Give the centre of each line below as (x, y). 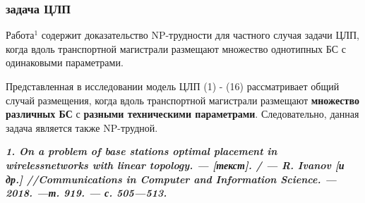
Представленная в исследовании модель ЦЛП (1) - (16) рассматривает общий (173, 86)
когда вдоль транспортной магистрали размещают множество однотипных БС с (176, 48)
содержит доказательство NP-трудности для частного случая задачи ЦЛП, (201, 35)
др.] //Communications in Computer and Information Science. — (171, 179)
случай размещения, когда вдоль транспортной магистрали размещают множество (182, 100)
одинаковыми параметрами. (65, 62)
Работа (20, 35)
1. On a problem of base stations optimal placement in (142, 151)
